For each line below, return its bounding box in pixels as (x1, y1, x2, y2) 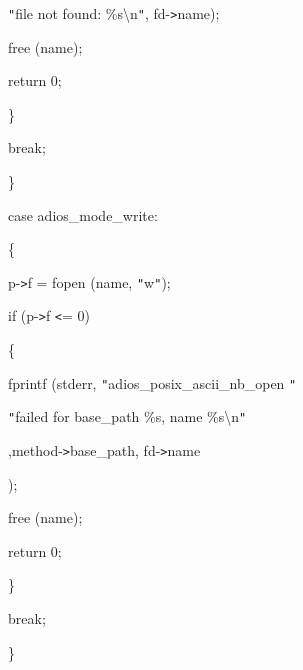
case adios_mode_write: (8, 204, 158, 225)
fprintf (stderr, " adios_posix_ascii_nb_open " (8, 372, 297, 393)
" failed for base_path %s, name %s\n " (8, 406, 247, 427)
